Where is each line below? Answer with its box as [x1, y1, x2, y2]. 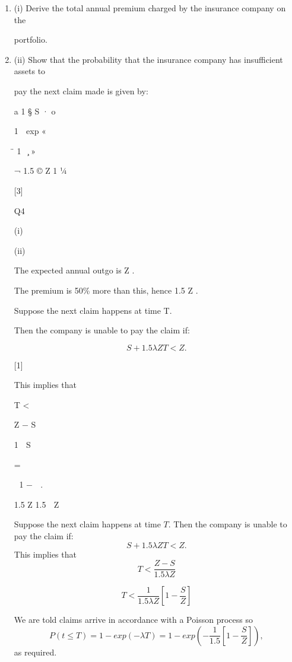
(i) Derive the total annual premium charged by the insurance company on [14, 2, 286, 14]
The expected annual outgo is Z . [14, 264, 135, 276]
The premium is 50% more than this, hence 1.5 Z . [14, 284, 198, 296]
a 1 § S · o [14, 104, 56, 117]
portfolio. [14, 33, 47, 46]
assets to [14, 65, 46, 77]
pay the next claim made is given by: [14, 84, 148, 97]
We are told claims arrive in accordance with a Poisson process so [14, 613, 253, 626]
